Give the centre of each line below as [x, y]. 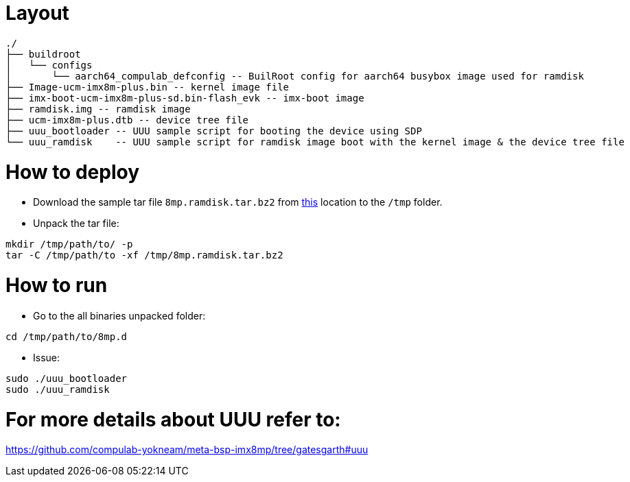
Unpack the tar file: [76, 224]
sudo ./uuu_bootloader [67, 378]
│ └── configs [49, 65]
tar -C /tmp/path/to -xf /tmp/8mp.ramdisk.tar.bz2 [144, 255]
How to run [57, 285]
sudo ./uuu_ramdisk [58, 389]
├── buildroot [43, 54]
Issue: [47, 357]
